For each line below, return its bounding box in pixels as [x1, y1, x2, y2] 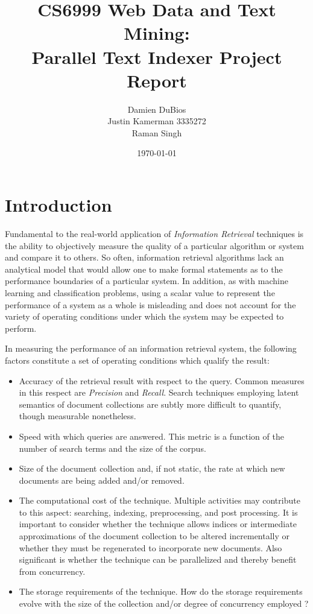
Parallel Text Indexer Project [31, 44, 282, 69]
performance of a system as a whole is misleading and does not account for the [5, 298, 296, 311]
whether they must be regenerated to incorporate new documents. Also [19, 541, 282, 554]
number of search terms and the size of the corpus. [19, 442, 206, 454]
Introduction [5, 192, 112, 217]
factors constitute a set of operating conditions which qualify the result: [5, 353, 270, 366]
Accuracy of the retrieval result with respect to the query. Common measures [19, 374, 305, 387]
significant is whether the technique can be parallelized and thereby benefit [19, 553, 297, 566]
